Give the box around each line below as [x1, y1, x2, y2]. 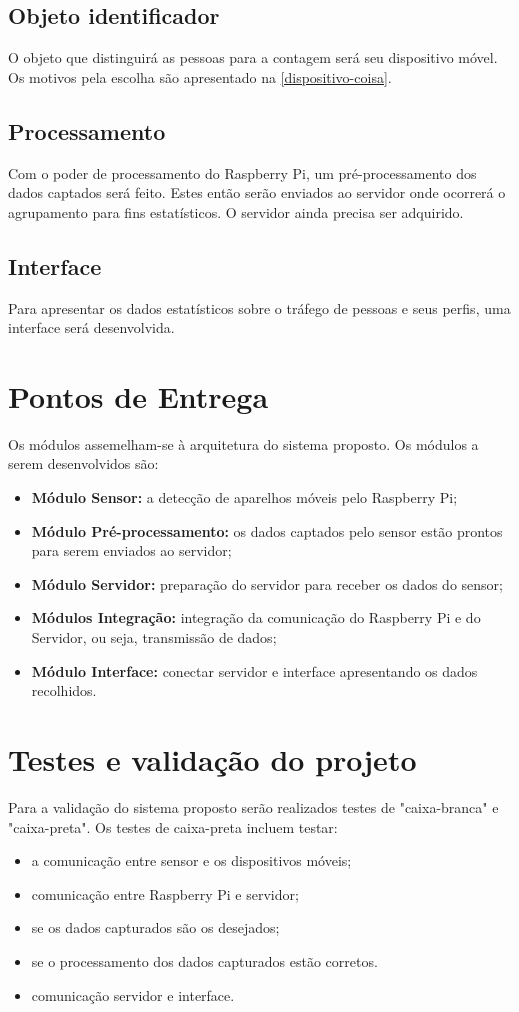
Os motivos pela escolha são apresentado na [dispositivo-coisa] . [8, 66, 392, 87]
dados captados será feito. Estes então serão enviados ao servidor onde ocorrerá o [8, 182, 506, 203]
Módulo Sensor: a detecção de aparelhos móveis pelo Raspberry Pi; [31, 487, 458, 508]
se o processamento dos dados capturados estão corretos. [31, 950, 378, 971]
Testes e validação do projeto [8, 739, 417, 780]
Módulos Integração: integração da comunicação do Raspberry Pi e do [31, 607, 481, 628]
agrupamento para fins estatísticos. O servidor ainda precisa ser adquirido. [8, 201, 464, 222]
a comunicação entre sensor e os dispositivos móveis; [31, 850, 352, 871]
